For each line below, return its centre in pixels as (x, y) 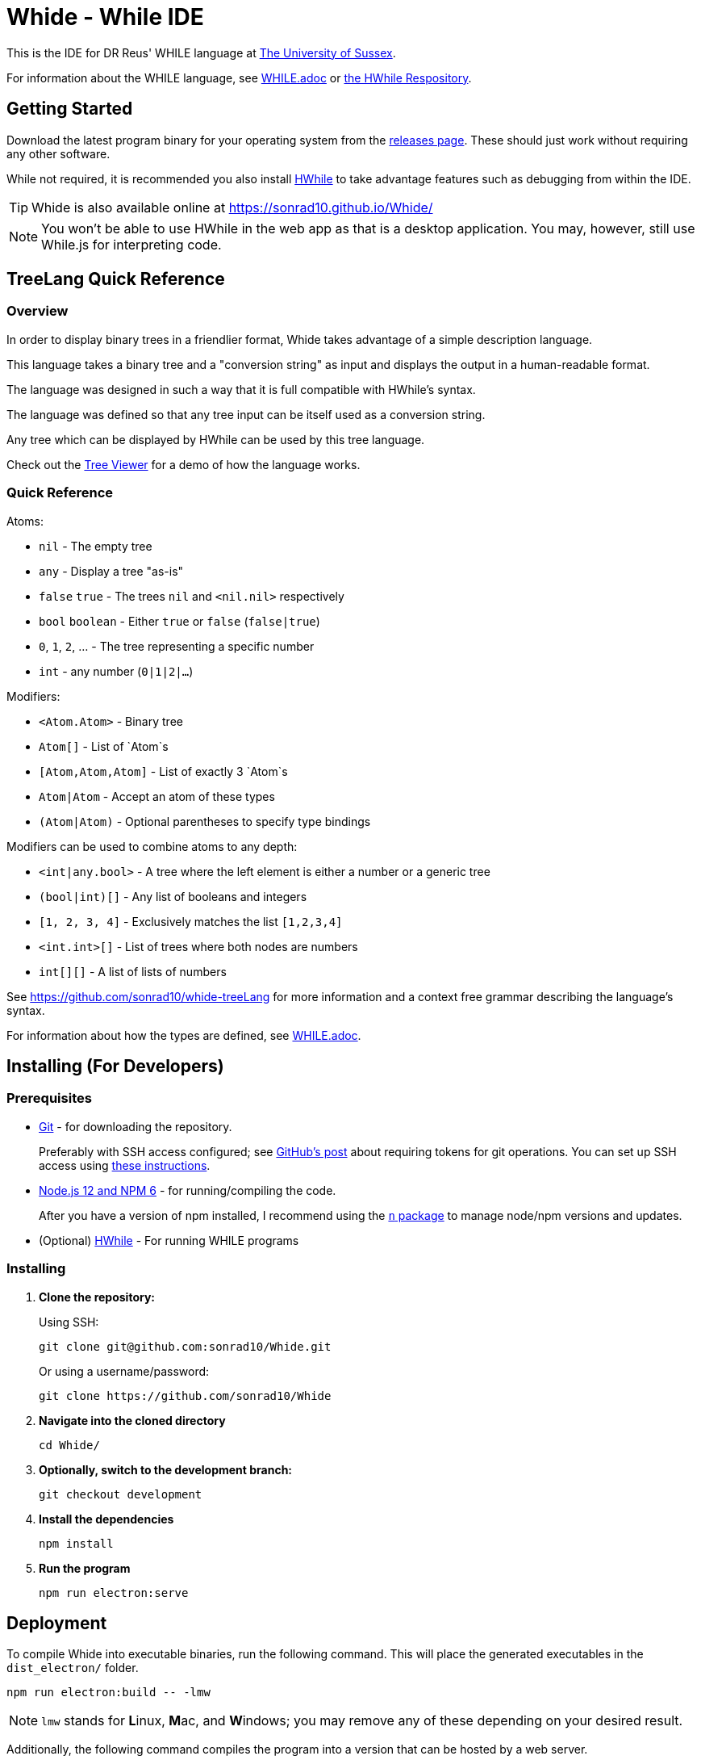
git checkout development (121, 1494)
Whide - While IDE (105, 17)
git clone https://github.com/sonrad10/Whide (185, 1395)
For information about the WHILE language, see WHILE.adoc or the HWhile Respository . (239, 78)
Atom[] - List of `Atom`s (104, 746)
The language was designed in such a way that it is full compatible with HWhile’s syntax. (241, 389)
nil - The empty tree (96, 546)
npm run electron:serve (114, 1592)
